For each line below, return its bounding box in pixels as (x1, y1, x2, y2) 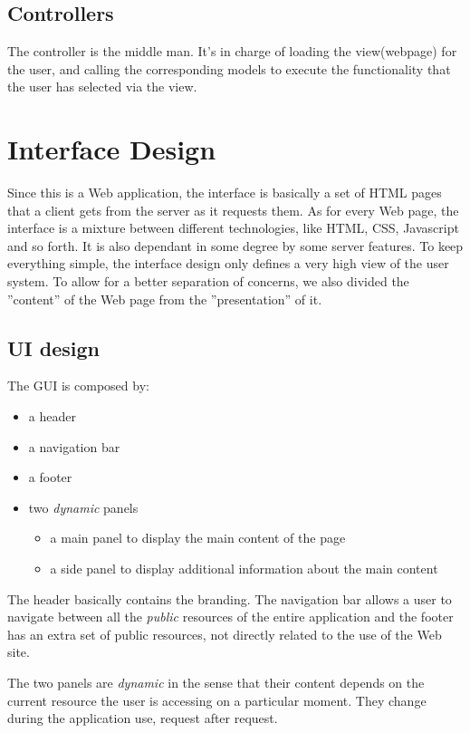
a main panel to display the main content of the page (50, 528, 346, 547)
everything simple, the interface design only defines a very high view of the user (7, 254, 449, 273)
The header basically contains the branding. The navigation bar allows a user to (7, 589, 452, 608)
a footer (28, 468, 72, 487)
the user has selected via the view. (7, 77, 197, 96)
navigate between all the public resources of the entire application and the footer (7, 607, 454, 626)
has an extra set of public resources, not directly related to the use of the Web (7, 624, 442, 643)
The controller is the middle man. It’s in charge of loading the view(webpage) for (7, 42, 457, 61)
